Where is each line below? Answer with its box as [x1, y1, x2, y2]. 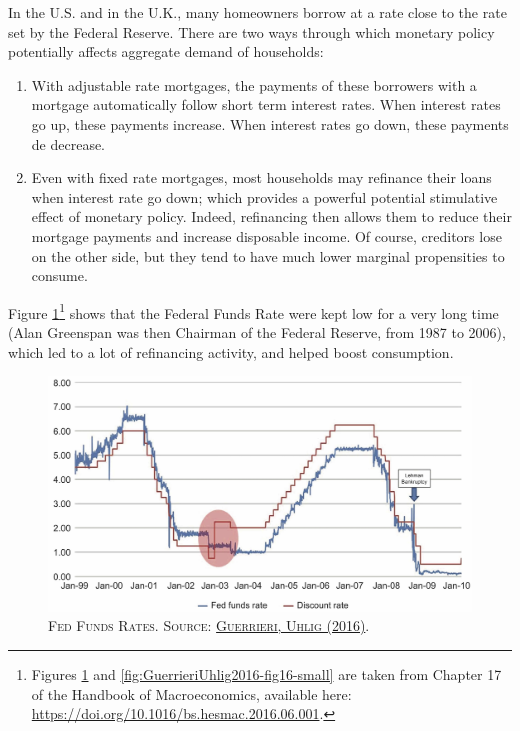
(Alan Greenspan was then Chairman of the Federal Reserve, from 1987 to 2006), [8, 321, 506, 342]
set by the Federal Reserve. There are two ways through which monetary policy [8, 21, 495, 42]
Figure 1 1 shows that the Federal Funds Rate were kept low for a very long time [8, 299, 499, 323]
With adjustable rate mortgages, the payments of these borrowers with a [31, 74, 477, 95]
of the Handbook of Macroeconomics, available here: [31, 683, 352, 704]
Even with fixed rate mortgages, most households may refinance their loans [31, 167, 492, 188]
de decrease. [31, 133, 106, 154]
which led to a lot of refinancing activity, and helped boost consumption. [8, 341, 454, 362]
